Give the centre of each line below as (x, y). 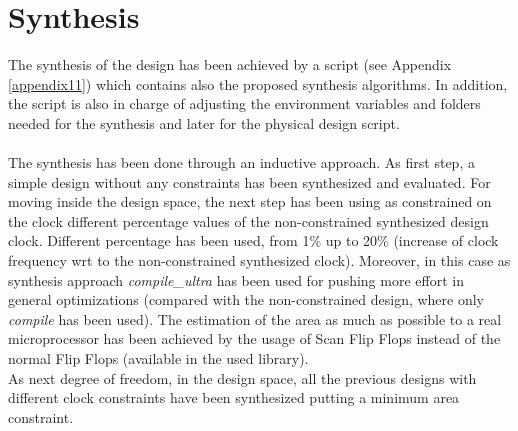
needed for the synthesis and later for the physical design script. (204, 122)
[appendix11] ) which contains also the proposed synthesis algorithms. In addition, (258, 83)
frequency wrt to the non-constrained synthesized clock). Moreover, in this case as (259, 260)
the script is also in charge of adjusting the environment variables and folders (244, 103)
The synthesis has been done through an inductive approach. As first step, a (241, 162)
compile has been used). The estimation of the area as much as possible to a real (255, 318)
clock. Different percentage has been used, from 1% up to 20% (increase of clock (253, 240)
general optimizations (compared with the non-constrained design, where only (246, 299)
